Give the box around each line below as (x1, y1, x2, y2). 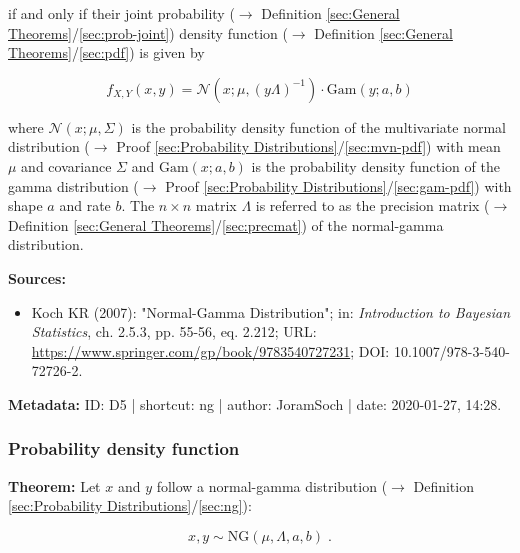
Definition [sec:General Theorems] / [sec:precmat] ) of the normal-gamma (8, 214, 444, 235)
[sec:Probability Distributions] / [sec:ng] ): (8, 495, 252, 516)
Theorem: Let (8, 475, 101, 496)
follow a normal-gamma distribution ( (156, 475, 388, 496)
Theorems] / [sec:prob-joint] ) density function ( (8, 22, 288, 43)
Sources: (8, 267, 66, 288)
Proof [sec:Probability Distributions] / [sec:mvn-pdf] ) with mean (116, 136, 501, 157)
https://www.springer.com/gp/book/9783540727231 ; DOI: (31, 340, 390, 361)
